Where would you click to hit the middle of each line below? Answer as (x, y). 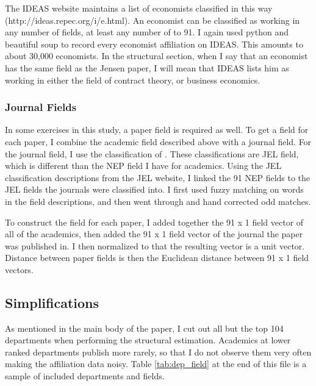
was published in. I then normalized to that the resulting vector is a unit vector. (155, 245)
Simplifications (52, 302)
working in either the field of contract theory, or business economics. (133, 80)
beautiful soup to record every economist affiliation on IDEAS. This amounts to (154, 44)
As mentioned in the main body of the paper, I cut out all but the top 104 (144, 328)
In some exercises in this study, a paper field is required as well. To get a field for (157, 130)
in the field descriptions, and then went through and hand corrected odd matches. (158, 201)
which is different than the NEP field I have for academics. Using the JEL (143, 166)
